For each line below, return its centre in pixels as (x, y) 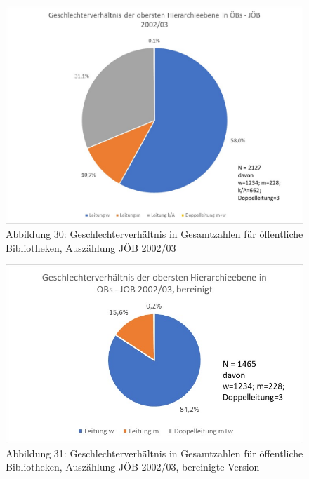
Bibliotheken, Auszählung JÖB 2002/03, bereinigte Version (133, 467)
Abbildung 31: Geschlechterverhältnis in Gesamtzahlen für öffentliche (154, 453)
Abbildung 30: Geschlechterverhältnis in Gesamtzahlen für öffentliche (154, 233)
